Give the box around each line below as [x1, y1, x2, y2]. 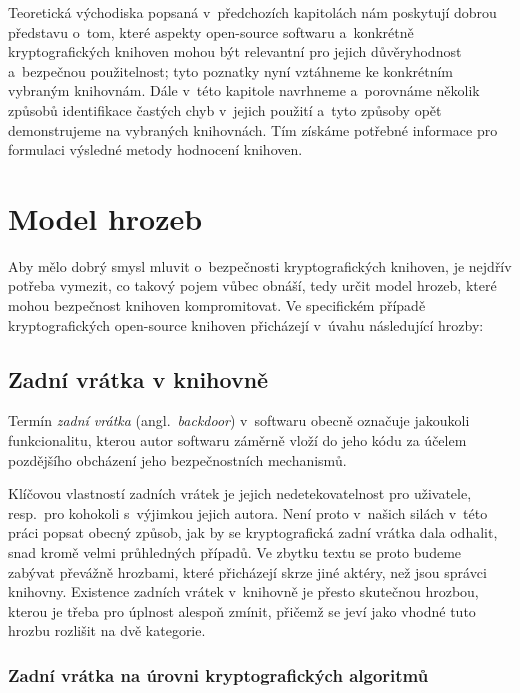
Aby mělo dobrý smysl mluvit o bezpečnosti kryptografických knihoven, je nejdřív [8, 255, 512, 276]
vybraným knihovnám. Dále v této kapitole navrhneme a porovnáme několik [8, 80, 480, 101]
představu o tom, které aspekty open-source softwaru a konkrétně [8, 21, 414, 42]
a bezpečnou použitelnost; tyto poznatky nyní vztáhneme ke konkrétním [8, 60, 454, 81]
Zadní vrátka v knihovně [8, 363, 269, 394]
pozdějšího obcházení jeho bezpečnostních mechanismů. [8, 449, 347, 470]
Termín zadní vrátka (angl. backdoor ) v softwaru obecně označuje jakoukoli [8, 410, 470, 431]
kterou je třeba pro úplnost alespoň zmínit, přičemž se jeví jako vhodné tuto [8, 600, 476, 621]
